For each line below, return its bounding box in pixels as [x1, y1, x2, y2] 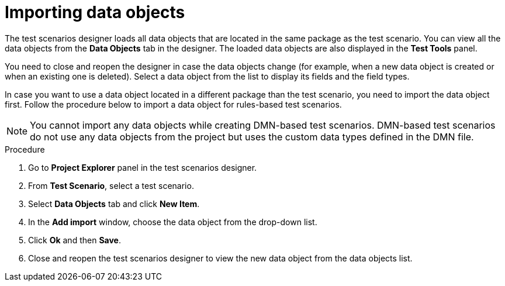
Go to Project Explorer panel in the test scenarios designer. [28, 162, 257, 173]
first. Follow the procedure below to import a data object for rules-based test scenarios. [5, 99, 342, 109]
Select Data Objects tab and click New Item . [28, 198, 200, 209]
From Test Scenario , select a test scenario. [28, 180, 194, 191]
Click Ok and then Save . [28, 235, 121, 245]
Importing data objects [5, 2, 185, 22]
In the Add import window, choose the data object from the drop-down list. [28, 216, 317, 227]
